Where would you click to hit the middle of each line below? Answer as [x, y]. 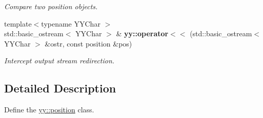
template [18, 23]
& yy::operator [142, 33]
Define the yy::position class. [49, 110]
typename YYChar [71, 23]
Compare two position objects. [51, 6]
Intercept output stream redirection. [59, 61]
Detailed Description [60, 88]
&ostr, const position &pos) [88, 43]
